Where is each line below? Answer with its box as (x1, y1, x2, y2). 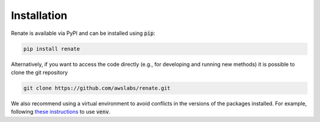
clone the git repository (11, 69, 68, 76)
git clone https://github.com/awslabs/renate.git (23, 85, 171, 91)
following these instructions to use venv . (11, 108, 111, 115)
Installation (11, 9, 68, 22)
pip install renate (23, 45, 80, 52)
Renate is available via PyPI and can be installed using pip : (11, 30, 155, 37)
